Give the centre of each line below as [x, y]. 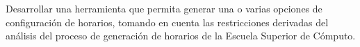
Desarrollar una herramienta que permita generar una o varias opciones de [164, 8]
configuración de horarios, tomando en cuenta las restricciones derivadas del [167, 22]
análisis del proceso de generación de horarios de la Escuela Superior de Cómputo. [181, 36]
